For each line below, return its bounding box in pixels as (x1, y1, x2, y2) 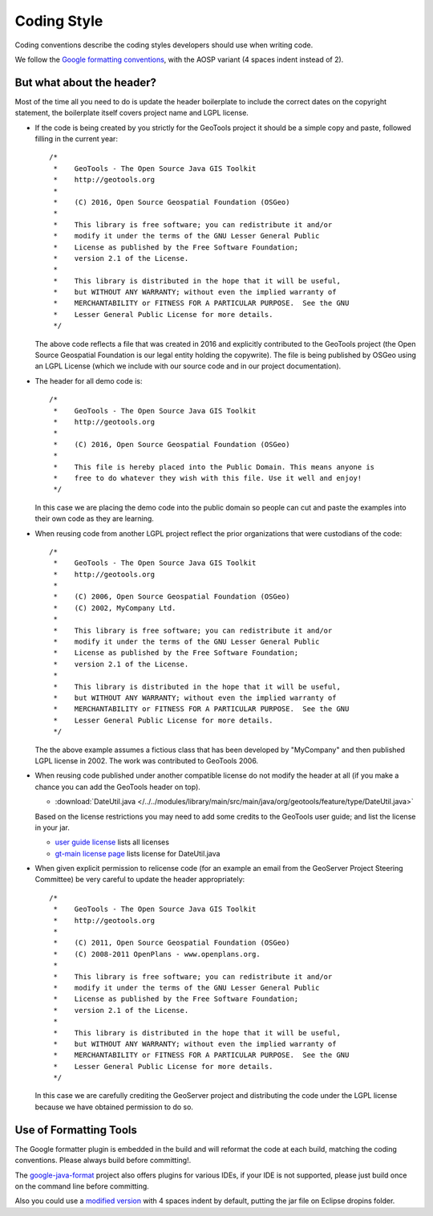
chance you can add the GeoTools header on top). (34, 782, 200, 791)
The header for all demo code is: (34, 376, 143, 385)
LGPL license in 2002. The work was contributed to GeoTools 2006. (34, 755, 259, 766)
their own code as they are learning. (34, 514, 154, 523)
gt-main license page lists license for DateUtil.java (55, 848, 221, 858)
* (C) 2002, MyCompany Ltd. (53, 603, 176, 612)
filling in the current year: (34, 134, 118, 144)
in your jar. (34, 823, 70, 832)
